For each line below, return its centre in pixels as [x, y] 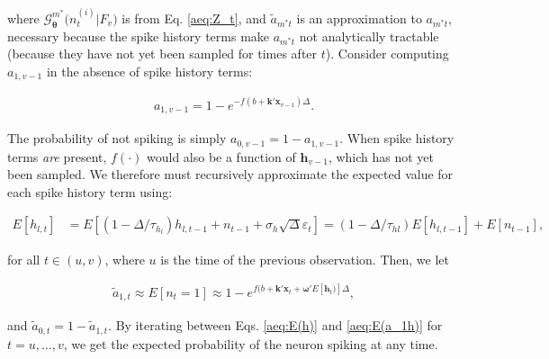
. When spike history [397, 138]
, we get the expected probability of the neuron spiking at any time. [251, 343]
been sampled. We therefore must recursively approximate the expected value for [230, 174]
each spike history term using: [90, 191]
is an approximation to [359, 18]
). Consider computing [387, 54]
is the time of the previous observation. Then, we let [305, 259]
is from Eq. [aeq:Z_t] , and [194, 18]
